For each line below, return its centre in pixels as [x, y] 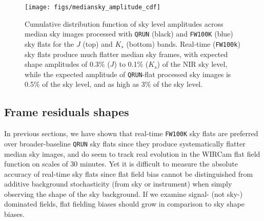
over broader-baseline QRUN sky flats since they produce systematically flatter [125, 143]
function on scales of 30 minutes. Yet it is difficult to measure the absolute [121, 164]
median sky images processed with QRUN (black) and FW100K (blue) [129, 34]
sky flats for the [49, 43]
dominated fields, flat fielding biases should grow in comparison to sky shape [124, 204]
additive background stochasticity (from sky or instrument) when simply [118, 184]
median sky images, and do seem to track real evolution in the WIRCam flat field [132, 153]
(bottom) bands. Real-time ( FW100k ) [183, 43]
